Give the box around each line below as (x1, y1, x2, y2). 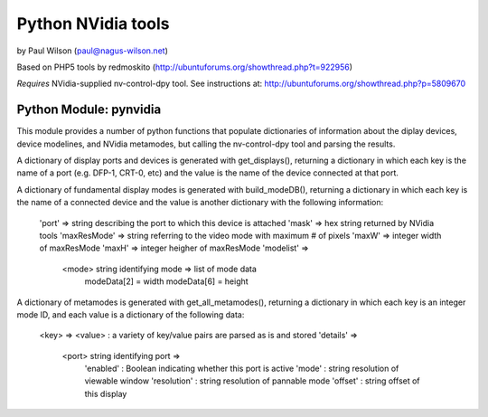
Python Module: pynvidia (16, 102, 162, 118)
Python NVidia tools (16, 14, 171, 33)
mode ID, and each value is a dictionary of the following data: (16, 308, 245, 320)
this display (84, 388, 127, 399)
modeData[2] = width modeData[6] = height (84, 276, 249, 287)
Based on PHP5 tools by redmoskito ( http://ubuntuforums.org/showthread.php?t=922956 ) (16, 62, 352, 72)
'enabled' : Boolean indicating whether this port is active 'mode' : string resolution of (84, 363, 399, 374)
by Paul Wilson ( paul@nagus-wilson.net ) (16, 45, 169, 56)
